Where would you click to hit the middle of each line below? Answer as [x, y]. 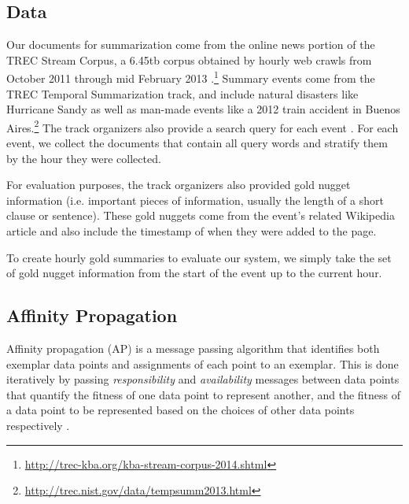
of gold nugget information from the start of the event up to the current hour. [194, 273]
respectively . [38, 425]
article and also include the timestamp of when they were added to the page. [192, 231]
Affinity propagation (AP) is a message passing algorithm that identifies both [193, 348]
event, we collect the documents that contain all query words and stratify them [197, 143]
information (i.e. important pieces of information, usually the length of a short [195, 200]
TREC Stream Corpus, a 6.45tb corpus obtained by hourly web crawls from [189, 59]
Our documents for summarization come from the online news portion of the [191, 44]
